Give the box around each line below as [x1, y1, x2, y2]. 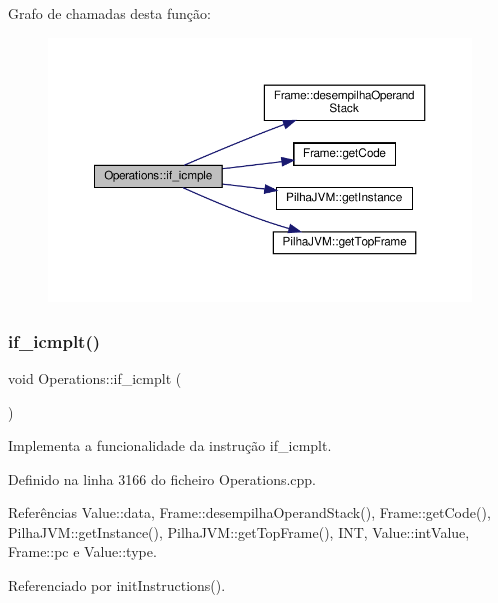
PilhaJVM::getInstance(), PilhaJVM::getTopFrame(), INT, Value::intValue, [8, 521, 470, 542]
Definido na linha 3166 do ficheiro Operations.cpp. [8, 468, 317, 489]
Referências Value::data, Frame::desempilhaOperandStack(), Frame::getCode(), [8, 502, 491, 523]
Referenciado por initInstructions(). [8, 575, 226, 596]
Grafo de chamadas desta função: [8, 3, 211, 23]
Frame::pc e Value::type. [8, 541, 157, 562]
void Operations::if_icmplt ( [8, 367, 182, 388]
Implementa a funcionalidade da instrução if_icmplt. [8, 435, 332, 456]
